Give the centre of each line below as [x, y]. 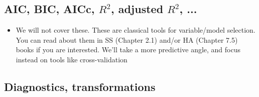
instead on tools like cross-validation [72, 59]
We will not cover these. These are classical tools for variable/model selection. [136, 30]
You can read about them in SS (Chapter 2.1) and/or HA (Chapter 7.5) [127, 39]
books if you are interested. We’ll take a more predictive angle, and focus [128, 50]
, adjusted [137, 9]
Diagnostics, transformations [80, 86]
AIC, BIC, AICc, [49, 9]
